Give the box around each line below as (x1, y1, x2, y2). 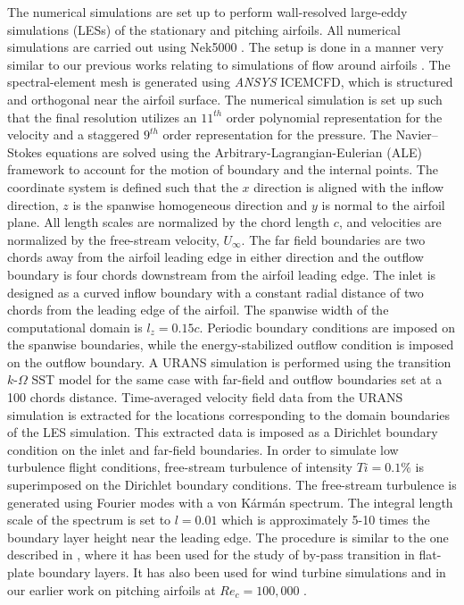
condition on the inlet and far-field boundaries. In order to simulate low (7, 440, 399, 458)
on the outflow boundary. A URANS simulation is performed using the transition (7, 352, 452, 371)
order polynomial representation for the (226, 107, 443, 126)
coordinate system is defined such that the (7, 177, 238, 196)
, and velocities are (338, 213, 442, 231)
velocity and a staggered (7, 125, 140, 144)
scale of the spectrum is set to (7, 510, 171, 529)
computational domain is (7, 317, 143, 336)
